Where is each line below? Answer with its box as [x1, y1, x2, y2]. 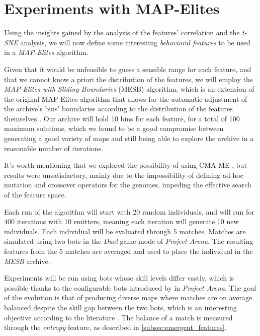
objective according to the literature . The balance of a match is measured [4, 312, 233, 322]
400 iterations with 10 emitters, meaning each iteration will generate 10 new [4, 216, 239, 227]
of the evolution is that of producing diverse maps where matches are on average [4, 292, 252, 303]
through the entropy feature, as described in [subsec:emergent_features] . [4, 322, 227, 332]
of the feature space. [4, 189, 66, 200]
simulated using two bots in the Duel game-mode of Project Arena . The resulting [4, 236, 253, 246]
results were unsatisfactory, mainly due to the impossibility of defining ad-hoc [4, 169, 243, 180]
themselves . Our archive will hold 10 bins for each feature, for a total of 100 [4, 113, 240, 123]
